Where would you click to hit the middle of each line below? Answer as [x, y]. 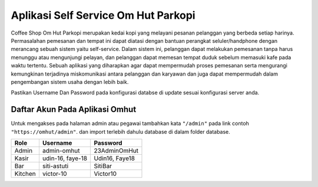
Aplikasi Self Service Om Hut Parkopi [103, 15]
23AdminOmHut [116, 151]
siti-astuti [55, 166]
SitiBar [103, 166]
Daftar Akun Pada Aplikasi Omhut [74, 109]
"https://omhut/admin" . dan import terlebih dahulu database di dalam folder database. [121, 131]
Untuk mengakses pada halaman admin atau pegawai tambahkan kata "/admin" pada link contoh [130, 124]
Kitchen [25, 174]
